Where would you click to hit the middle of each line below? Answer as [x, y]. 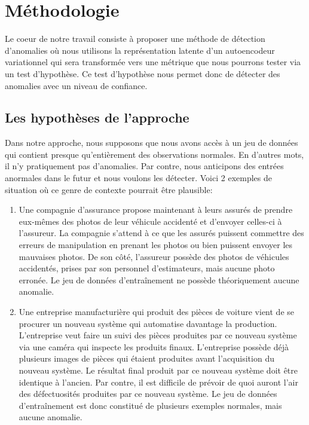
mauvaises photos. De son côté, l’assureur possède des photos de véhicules [154, 256]
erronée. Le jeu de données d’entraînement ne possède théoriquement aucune [159, 279]
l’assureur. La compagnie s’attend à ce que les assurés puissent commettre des [161, 233]
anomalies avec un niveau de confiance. [76, 85]
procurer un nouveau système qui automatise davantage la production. [148, 323]
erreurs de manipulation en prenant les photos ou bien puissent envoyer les [156, 245]
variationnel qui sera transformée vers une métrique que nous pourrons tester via [153, 62]
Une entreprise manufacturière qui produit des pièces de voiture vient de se [156, 312]
